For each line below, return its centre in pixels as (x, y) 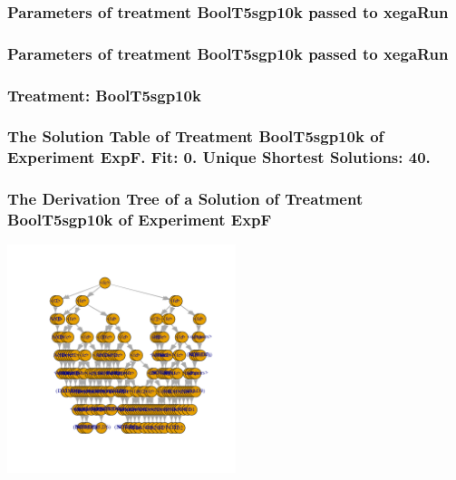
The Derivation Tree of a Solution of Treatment (185, 199)
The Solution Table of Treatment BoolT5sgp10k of (196, 136)
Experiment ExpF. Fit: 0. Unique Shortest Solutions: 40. (219, 157)
